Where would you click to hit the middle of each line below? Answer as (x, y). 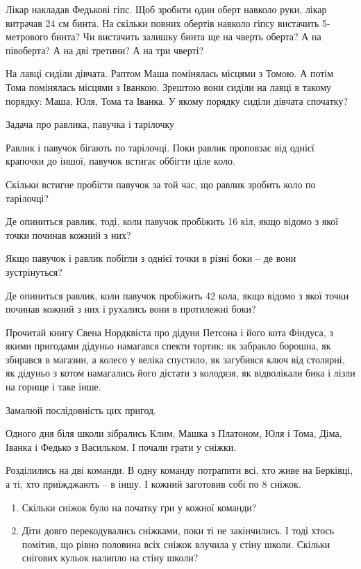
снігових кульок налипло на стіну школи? (110, 558)
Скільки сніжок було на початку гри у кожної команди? (139, 507)
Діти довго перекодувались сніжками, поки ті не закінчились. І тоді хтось (178, 530)
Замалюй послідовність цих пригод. (81, 410)
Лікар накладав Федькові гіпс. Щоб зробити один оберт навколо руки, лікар (166, 9)
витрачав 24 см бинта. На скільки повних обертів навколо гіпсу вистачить (162, 23)
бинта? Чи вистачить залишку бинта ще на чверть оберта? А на (186, 36)
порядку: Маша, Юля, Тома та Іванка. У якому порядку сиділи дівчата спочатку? (177, 100)
